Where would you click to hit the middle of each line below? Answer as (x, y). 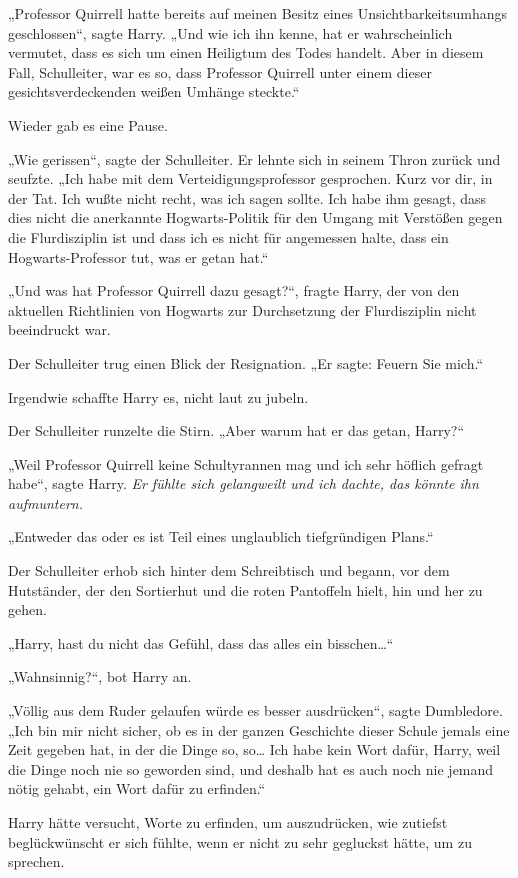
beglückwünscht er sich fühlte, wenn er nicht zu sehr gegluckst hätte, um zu (240, 841)
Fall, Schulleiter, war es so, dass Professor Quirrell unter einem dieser (220, 71)
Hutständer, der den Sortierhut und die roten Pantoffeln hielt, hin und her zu (245, 589)
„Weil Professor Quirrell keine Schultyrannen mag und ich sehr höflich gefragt (246, 463)
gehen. (27, 609)
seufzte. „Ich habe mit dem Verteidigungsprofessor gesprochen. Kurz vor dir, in (250, 178)
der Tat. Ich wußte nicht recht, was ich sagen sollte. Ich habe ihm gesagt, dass (247, 197)
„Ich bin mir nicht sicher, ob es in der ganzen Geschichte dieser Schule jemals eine (259, 729)
